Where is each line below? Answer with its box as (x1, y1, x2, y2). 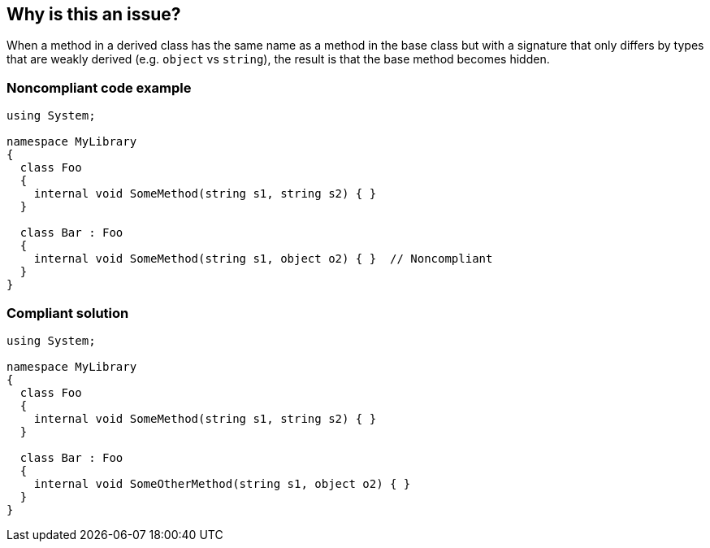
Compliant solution (6, 304, 129, 321)
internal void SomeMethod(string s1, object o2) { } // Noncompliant (33, 252, 493, 266)
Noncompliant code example (6, 79, 192, 96)
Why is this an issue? (6, 4, 181, 24)
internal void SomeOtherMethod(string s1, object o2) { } (33, 476, 411, 490)
